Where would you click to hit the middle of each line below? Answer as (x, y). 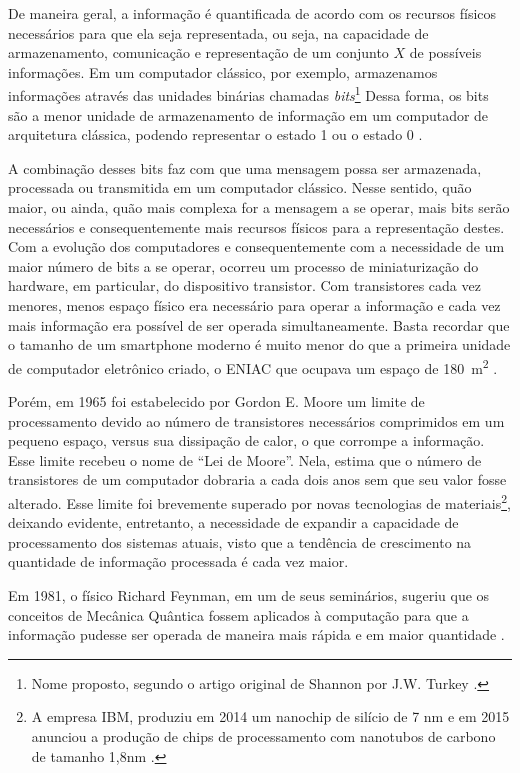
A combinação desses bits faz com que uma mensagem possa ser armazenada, (245, 167)
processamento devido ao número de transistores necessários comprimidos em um (256, 420)
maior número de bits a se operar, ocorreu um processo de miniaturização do (243, 265)
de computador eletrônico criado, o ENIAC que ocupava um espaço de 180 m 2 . (253, 366)
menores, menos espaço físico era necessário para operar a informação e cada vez (254, 304)
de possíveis (445, 52)
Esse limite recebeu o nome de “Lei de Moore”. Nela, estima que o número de (245, 459)
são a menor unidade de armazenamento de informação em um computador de (248, 114)
